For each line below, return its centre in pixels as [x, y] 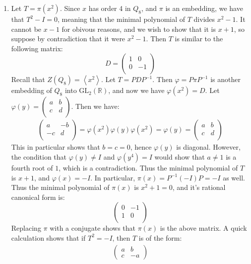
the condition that [39, 157]
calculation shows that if [48, 237]
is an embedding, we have [204, 8]
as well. [234, 177]
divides [204, 19]
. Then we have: [95, 106]
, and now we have [136, 90]
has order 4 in [110, 8]
